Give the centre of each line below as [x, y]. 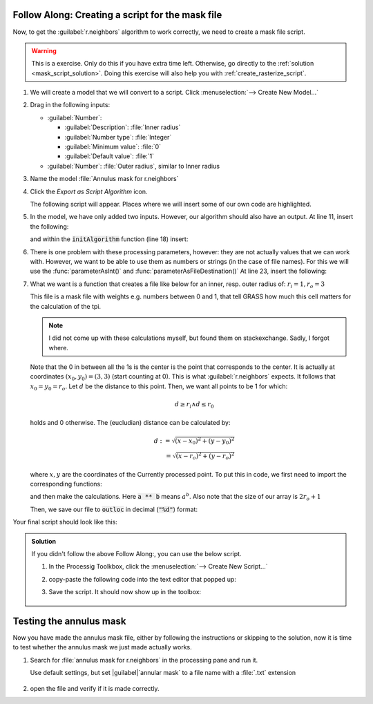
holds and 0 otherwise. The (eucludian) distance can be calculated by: [130, 422]
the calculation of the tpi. [66, 306]
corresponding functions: [66, 484]
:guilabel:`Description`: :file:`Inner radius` [123, 127]
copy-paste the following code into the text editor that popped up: [142, 579]
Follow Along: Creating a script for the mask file [117, 15]
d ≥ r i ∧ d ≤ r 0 [194, 405]
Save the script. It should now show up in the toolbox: [125, 592]
